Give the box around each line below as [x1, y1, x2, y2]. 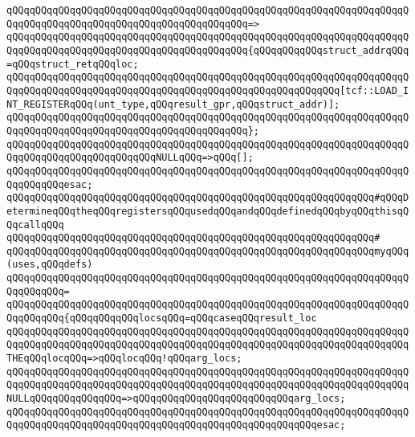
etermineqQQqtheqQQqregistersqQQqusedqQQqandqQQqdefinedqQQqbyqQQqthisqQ [6, 205, 409, 217]
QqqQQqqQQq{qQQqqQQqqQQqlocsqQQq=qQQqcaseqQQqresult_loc [6, 312, 317, 325]
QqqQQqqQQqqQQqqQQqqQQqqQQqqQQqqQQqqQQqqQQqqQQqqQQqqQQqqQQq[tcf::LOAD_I [6, 84, 409, 96]
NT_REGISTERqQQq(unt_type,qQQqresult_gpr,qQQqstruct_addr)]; [6, 98, 340, 110]
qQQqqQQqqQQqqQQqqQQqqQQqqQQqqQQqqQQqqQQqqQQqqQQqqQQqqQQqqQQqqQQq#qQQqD [6, 192, 409, 204]
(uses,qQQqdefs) [6, 259, 93, 271]
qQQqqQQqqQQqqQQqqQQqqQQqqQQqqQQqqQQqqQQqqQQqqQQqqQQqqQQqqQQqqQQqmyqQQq [6, 245, 409, 257]
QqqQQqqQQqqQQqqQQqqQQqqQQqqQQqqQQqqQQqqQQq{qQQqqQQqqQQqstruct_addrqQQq [6, 44, 409, 56]
